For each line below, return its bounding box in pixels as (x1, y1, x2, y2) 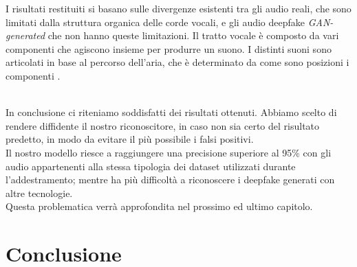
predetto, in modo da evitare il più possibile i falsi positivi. (6, 132, 254, 146)
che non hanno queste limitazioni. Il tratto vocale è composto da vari (47, 28, 339, 43)
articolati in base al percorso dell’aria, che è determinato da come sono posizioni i (6, 55, 349, 69)
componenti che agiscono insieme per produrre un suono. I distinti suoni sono (6, 41, 332, 56)
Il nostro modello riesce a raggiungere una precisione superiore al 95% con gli (6, 145, 332, 159)
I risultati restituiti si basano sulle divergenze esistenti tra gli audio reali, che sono (6, 1, 351, 15)
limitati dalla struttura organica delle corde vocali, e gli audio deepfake (6, 14, 305, 29)
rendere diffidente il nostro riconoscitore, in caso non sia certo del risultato (6, 118, 320, 132)
